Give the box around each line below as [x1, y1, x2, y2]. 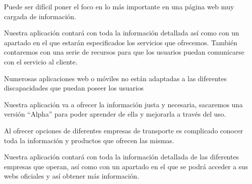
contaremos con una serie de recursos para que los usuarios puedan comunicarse [4, 47, 245, 57]
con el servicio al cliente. [4, 56, 78, 66]
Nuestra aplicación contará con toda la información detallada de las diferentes [4, 152, 239, 162]
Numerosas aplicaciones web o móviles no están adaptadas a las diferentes [4, 73, 227, 83]
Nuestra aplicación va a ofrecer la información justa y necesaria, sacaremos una [4, 99, 243, 109]
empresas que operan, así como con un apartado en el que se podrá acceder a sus [4, 161, 248, 171]
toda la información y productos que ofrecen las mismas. [4, 135, 174, 145]
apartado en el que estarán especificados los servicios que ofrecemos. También [4, 37, 237, 47]
